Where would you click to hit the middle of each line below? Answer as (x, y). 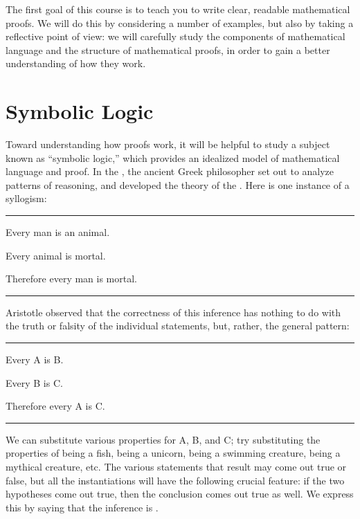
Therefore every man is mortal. (71, 279)
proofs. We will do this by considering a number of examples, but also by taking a (180, 22)
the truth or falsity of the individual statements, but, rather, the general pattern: (178, 326)
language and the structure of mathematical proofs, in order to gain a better (168, 49)
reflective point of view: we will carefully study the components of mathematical (175, 36)
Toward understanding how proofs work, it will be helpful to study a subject (168, 144)
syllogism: (26, 198)
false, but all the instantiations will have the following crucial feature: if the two (175, 480)
